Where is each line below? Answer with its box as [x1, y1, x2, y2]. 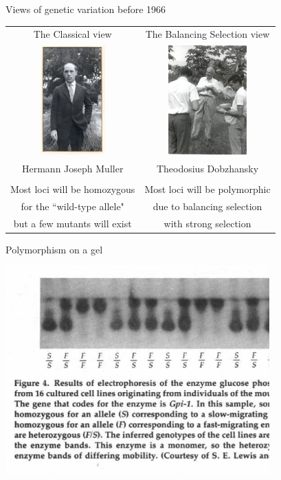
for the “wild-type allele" [21, 198, 124, 213]
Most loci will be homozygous [10, 181, 135, 196]
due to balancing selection [153, 198, 262, 213]
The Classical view [33, 27, 112, 41]
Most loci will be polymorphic [144, 181, 271, 196]
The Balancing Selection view [145, 27, 270, 41]
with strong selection [164, 216, 251, 230]
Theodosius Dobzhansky [156, 161, 259, 175]
